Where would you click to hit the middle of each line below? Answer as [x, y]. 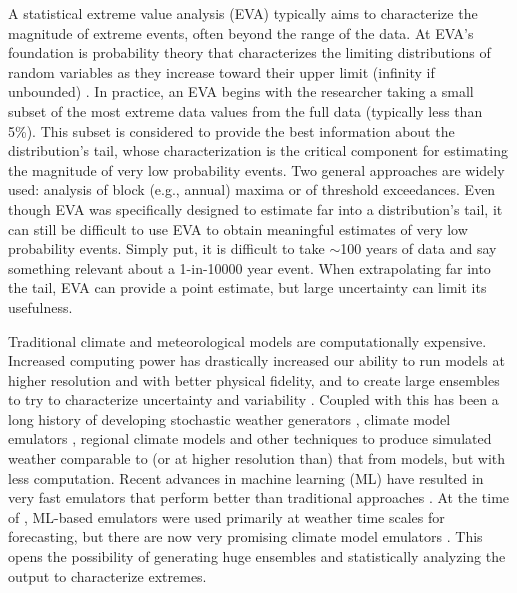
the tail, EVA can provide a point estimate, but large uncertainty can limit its [247, 287]
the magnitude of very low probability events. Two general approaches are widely [256, 169]
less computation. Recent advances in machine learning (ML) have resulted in [246, 477]
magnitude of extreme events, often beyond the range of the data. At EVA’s [241, 32]
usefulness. [40, 306]
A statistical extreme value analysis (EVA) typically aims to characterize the [243, 13]
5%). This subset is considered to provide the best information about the [231, 130]
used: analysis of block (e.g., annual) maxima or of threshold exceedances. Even [252, 189]
